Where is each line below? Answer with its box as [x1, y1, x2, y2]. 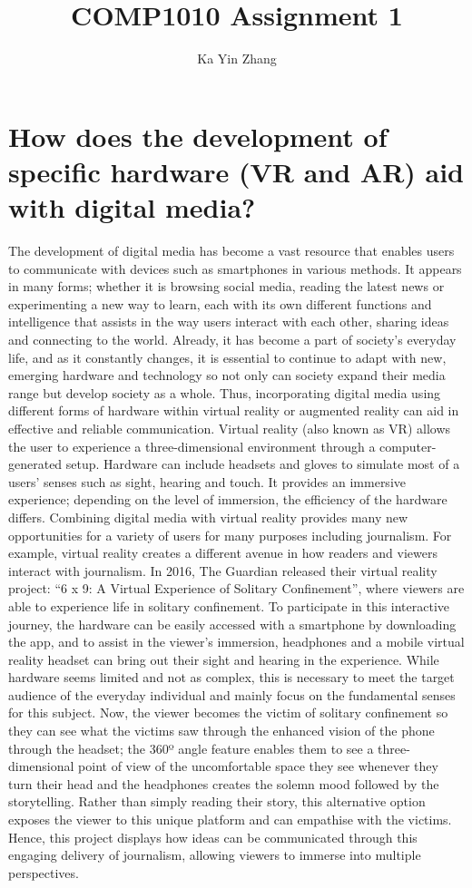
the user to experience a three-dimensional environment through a [8, 436, 376, 455]
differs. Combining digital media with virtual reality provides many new [8, 507, 408, 526]
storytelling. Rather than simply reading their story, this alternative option [8, 792, 426, 811]
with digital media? [8, 189, 256, 226]
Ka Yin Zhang [197, 49, 277, 68]
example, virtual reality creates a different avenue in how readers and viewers [8, 543, 438, 562]
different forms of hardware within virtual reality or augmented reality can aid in [8, 401, 459, 420]
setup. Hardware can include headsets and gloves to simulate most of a [65, 454, 460, 473]
